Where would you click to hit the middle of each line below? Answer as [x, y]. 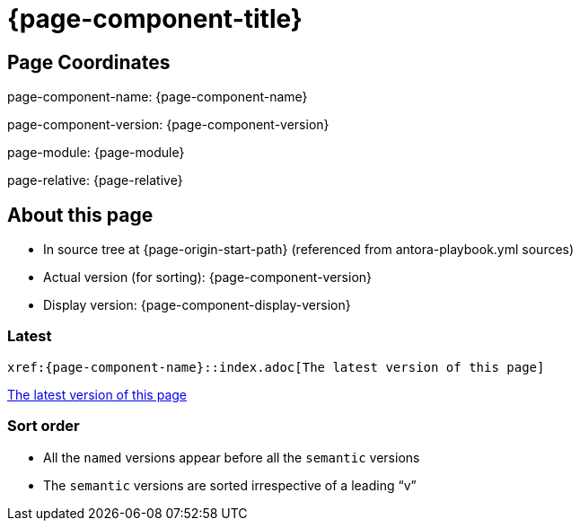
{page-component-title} [155, 19]
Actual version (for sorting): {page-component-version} [208, 277]
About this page [80, 215]
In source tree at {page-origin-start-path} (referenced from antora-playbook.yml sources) [309, 250]
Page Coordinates [89, 62]
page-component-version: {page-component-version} [168, 125]
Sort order [44, 426]
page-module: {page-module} [96, 153]
